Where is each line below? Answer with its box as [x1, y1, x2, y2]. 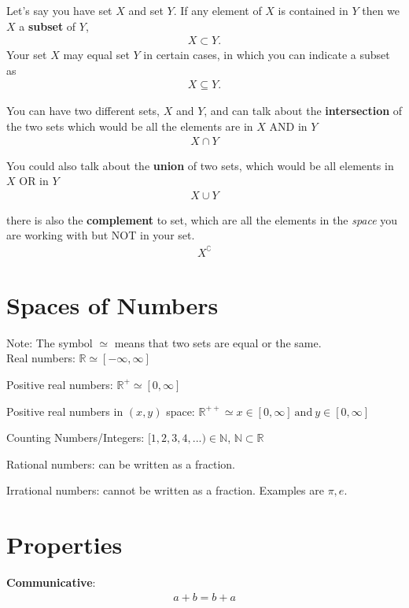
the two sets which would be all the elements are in [6, 118, 253, 135]
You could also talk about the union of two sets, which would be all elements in [6, 157, 394, 173]
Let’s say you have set [6, 2, 112, 18]
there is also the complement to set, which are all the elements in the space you [6, 211, 398, 228]
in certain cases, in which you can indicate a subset [143, 46, 390, 63]
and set [128, 2, 164, 18]
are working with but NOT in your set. [6, 227, 195, 243]
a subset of [19, 17, 76, 34]
